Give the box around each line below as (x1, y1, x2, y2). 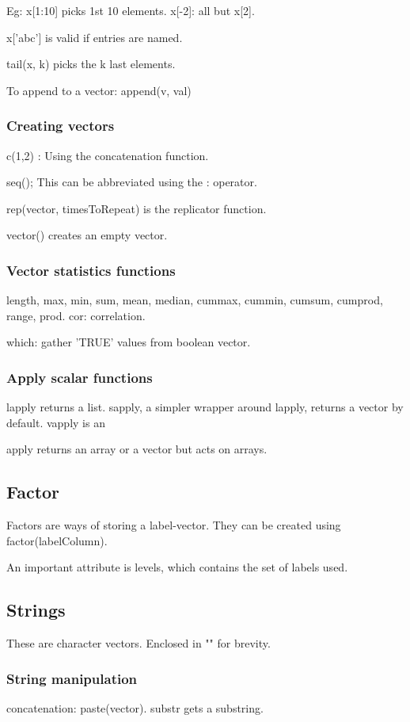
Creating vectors (6, 116, 115, 136)
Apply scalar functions (6, 367, 153, 387)
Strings (6, 598, 66, 622)
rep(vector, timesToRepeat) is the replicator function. (6, 200, 267, 216)
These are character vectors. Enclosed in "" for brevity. (6, 635, 271, 651)
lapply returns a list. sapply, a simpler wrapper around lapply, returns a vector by (6, 399, 404, 415)
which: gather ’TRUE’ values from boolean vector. (6, 334, 251, 350)
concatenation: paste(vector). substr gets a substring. (6, 699, 264, 716)
